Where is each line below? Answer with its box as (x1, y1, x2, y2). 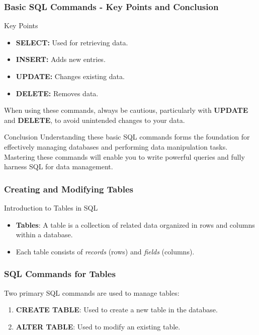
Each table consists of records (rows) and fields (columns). (16, 246, 195, 256)
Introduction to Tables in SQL (4, 202, 98, 213)
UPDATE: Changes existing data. (16, 71, 125, 81)
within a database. (16, 229, 73, 240)
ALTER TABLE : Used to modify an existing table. (16, 321, 181, 331)
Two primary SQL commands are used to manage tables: (4, 287, 180, 298)
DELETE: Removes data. (16, 88, 99, 98)
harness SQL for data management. (4, 161, 113, 172)
